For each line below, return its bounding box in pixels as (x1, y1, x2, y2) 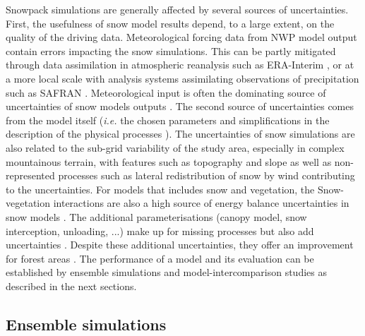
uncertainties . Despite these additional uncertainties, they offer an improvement (6, 237, 354, 252)
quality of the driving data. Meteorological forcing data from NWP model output (6, 30, 357, 44)
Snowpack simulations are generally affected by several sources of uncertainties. (6, 2, 349, 16)
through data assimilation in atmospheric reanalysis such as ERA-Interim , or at (6, 57, 354, 72)
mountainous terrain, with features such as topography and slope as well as (6, 154, 332, 169)
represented (6, 168, 55, 183)
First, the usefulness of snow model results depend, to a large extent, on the (6, 16, 335, 30)
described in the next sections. (6, 278, 137, 293)
